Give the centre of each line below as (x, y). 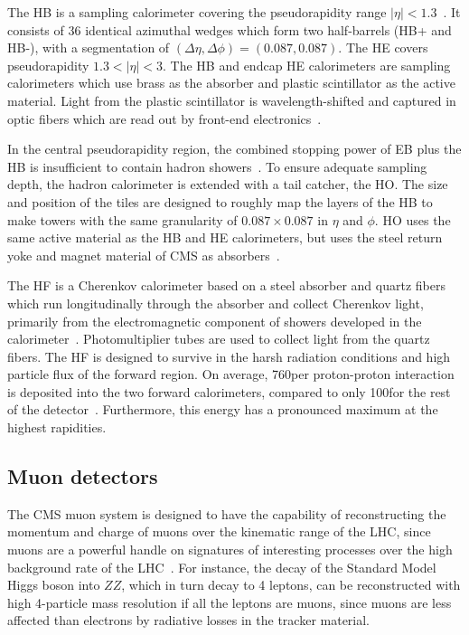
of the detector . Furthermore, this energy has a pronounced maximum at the (223, 409)
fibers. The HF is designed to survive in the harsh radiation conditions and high (229, 356)
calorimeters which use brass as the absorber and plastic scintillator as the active (231, 83)
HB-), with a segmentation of (89, 47)
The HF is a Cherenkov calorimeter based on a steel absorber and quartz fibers (226, 285)
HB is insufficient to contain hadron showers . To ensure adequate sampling (217, 166)
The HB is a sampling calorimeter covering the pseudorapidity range (197, 12)
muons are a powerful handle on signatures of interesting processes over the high (230, 550)
